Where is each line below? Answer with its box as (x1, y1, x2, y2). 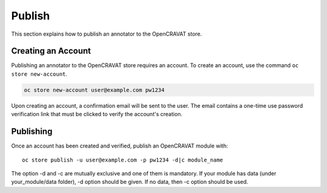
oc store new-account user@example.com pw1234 (24, 87, 165, 93)
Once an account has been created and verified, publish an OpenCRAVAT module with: (11, 142, 228, 149)
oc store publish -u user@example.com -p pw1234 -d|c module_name (22, 156, 223, 163)
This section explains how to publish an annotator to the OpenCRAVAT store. (11, 30, 202, 38)
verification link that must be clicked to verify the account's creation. (11, 111, 183, 118)
